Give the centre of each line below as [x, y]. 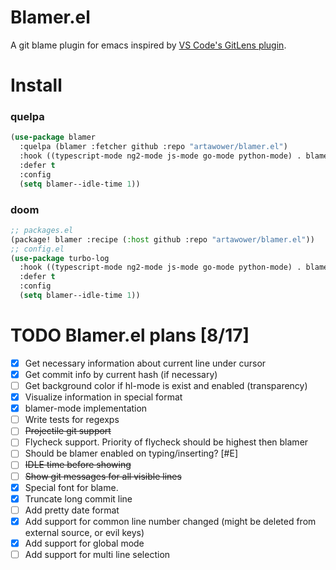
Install [36, 85]
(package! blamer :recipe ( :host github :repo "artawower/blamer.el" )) [162, 239]
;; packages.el [42, 230]
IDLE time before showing [78, 465]
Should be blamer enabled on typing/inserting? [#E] [131, 453]
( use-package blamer [53, 137]
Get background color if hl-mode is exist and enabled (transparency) [166, 386]
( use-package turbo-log [60, 258]
